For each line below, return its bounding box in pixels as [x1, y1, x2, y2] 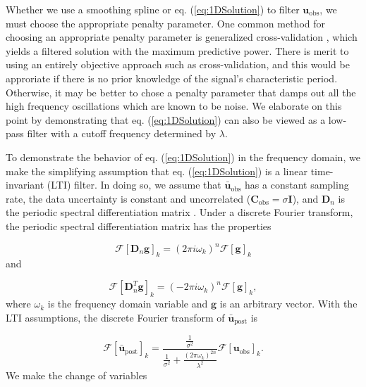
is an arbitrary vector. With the [219, 296, 358, 311]
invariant [6, 177, 44, 192]
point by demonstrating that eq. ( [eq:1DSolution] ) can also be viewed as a [6, 112, 326, 127]
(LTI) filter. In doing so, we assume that [47, 177, 221, 192]
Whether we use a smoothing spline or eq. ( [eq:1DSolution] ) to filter [6, 2, 300, 16]
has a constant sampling [245, 177, 349, 192]
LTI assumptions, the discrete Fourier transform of [6, 310, 225, 324]
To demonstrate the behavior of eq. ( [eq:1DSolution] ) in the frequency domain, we [6, 149, 360, 164]
